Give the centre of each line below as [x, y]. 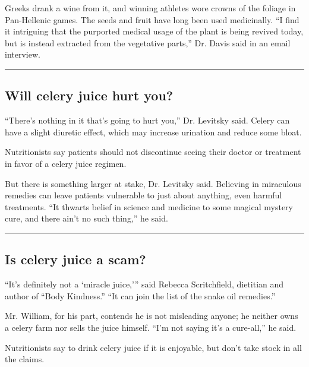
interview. [23, 54]
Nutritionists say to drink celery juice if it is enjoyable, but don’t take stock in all [153, 347]
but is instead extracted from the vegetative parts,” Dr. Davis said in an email [148, 42]
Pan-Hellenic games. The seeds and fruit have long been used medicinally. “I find [152, 19]
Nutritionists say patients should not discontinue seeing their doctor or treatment [153, 152]
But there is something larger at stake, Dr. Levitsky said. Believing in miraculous [153, 183]
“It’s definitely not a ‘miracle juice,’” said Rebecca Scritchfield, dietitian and [144, 284]
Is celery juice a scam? [75, 259]
